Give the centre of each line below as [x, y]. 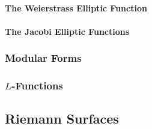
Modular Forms [43, 58]
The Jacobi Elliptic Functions [67, 31]
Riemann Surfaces [62, 118]
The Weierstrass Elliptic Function [76, 7]
